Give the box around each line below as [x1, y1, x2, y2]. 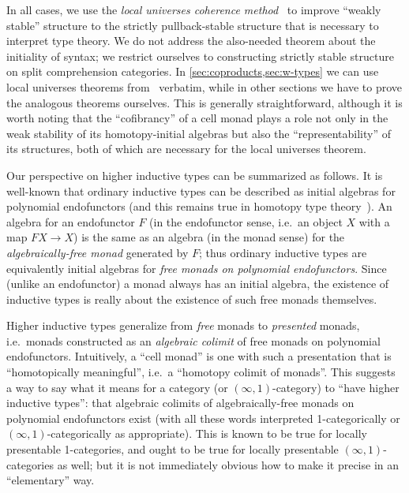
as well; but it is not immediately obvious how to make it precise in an [57, 456, 400, 472]
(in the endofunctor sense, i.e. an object [149, 213, 343, 230]
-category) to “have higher [272, 379, 400, 395]
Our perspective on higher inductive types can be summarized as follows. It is [6, 166, 383, 183]
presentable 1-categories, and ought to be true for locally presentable [6, 441, 339, 458]
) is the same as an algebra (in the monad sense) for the [73, 229, 345, 245]
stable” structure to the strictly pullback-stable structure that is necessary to [6, 17, 379, 33]
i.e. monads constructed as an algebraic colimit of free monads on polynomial [6, 332, 381, 349]
